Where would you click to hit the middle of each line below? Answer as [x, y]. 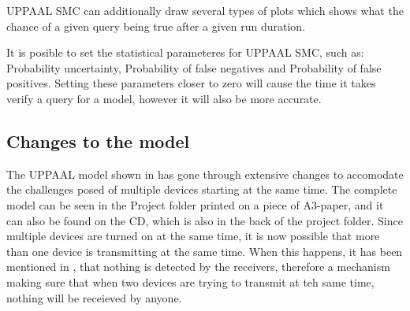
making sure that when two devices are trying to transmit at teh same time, [190, 281]
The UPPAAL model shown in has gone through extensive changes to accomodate [205, 174]
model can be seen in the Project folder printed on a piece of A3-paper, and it [195, 204]
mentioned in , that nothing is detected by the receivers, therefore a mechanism [198, 267]
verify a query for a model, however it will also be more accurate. [164, 98]
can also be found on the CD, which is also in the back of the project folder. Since [205, 220]
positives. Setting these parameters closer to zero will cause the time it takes [191, 83]
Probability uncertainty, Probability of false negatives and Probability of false [194, 67]
